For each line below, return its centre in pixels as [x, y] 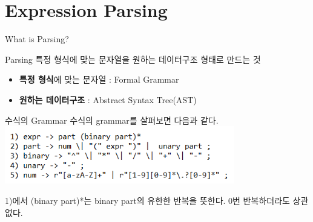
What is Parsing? [37, 39]
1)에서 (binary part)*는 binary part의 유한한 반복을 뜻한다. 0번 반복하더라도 [147, 200]
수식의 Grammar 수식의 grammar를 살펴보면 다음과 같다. [112, 120]
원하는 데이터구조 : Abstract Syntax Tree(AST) [108, 99]
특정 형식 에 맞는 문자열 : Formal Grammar [99, 79]
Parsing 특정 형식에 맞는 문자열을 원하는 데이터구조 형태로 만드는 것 [133, 59]
